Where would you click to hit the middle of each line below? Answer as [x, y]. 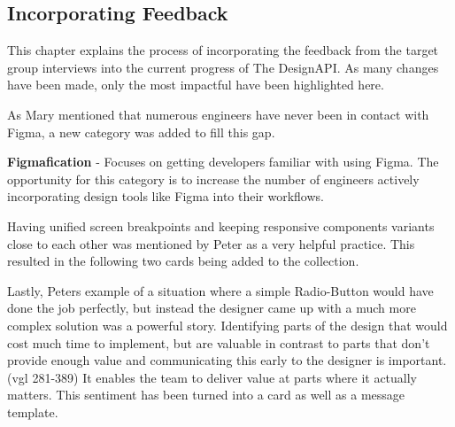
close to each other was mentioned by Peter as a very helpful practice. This [211, 243]
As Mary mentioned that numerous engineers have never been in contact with [218, 114]
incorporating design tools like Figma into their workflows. [166, 196]
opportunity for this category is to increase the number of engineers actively [213, 179]
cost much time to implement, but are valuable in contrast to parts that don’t [219, 342]
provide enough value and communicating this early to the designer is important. [227, 360]
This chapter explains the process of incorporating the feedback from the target [223, 50]
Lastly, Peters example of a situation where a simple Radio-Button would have [220, 290]
